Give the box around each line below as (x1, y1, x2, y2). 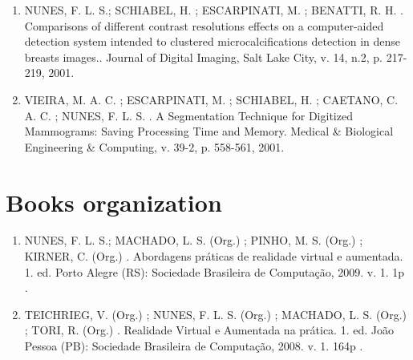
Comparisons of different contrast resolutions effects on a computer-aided (24, 17, 384, 34)
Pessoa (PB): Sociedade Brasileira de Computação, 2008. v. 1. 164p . (24, 338, 363, 354)
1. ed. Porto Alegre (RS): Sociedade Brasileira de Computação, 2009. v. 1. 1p (24, 263, 405, 280)
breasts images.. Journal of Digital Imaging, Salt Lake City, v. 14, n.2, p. (24, 48, 383, 65)
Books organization (6, 185, 222, 218)
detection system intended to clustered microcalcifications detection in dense (24, 33, 401, 50)
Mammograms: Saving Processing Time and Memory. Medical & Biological (24, 123, 394, 140)
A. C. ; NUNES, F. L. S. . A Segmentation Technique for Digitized (24, 107, 353, 123)
